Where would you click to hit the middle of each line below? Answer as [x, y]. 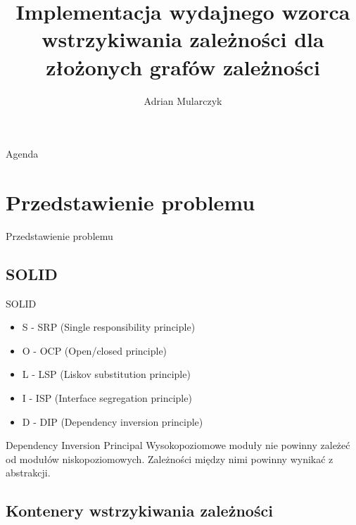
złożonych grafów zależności [183, 67]
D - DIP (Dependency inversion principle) [113, 421]
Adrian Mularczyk [183, 100]
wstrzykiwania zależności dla [183, 39]
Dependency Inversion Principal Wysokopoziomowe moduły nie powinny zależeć [178, 445]
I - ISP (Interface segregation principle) [107, 397]
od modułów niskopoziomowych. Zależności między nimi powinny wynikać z [170, 458]
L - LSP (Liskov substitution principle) [106, 374]
